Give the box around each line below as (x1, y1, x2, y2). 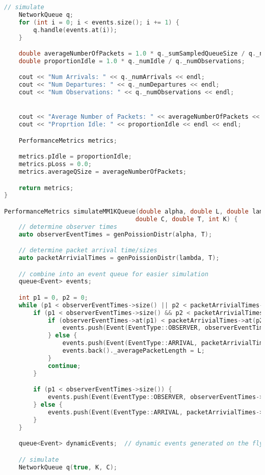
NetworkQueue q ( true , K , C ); (18, 463, 117, 471)
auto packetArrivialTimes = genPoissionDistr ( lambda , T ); (18, 254, 220, 262)
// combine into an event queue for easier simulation (18, 270, 208, 278)
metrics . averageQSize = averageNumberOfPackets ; (18, 168, 187, 176)
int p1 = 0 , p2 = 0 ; (18, 294, 88, 301)
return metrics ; (18, 184, 74, 192)
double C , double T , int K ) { (135, 215, 238, 223)
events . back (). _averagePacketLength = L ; (62, 347, 205, 355)
